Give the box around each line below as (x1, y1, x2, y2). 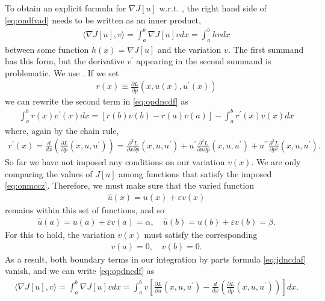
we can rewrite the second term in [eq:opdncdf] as (5, 94, 188, 107)
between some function (5, 43, 89, 55)
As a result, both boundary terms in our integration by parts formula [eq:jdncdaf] (5, 252, 306, 265)
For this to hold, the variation (5, 228, 115, 241)
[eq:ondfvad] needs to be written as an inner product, (5, 13, 201, 26)
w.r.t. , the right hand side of (159, 2, 267, 14)
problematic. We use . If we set (5, 66, 119, 79)
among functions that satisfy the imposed (119, 167, 272, 180)
